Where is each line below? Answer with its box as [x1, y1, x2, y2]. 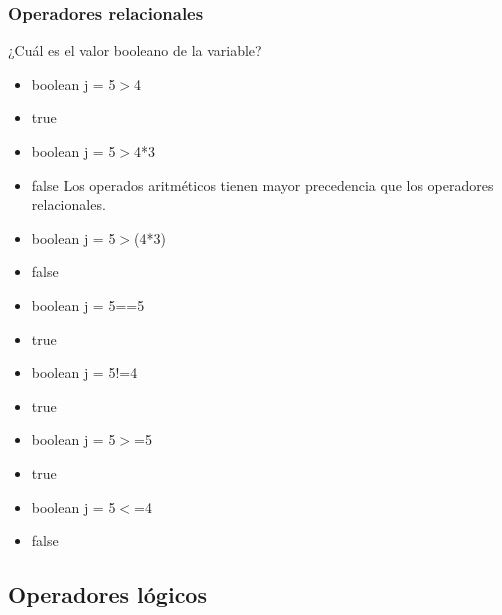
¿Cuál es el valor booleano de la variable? [8, 40, 262, 61]
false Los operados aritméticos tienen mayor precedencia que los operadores [31, 174, 494, 195]
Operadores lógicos [8, 579, 207, 610]
